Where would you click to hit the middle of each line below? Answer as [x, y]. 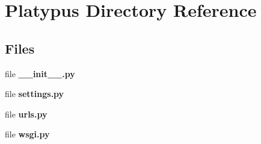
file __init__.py [40, 73]
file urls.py [26, 114]
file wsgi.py [27, 134]
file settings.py [35, 94]
